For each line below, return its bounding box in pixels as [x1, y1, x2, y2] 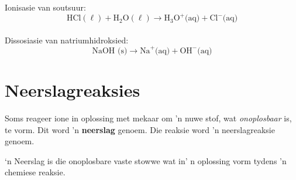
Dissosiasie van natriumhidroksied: [5, 33, 129, 46]
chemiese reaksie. [5, 166, 66, 178]
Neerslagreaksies [5, 77, 140, 101]
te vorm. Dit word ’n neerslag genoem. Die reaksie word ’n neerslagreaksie [5, 123, 275, 135]
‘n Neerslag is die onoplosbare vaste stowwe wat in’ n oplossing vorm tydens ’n [5, 154, 287, 167]
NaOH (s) [92, 46, 128, 55]
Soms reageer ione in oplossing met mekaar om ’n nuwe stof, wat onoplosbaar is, [5, 111, 292, 124]
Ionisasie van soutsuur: [5, 1, 86, 13]
